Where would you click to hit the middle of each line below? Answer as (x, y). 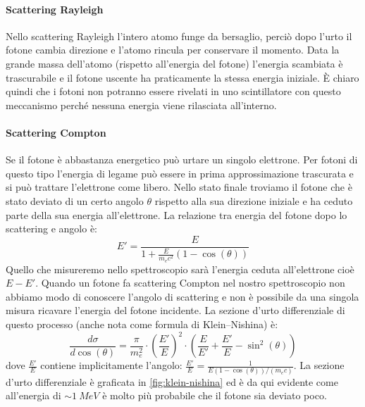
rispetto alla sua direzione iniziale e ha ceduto (254, 200)
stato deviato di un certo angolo (75, 200)
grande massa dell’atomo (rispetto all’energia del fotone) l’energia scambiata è (174, 63)
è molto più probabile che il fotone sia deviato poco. (215, 395)
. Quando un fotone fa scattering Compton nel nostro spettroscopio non (190, 283)
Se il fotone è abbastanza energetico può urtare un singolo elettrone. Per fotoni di (182, 159)
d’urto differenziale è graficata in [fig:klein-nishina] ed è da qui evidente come (172, 381)
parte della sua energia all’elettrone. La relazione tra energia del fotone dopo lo (177, 214)
